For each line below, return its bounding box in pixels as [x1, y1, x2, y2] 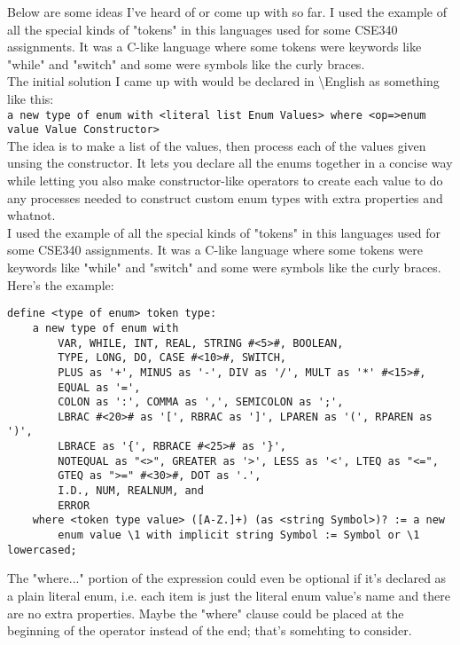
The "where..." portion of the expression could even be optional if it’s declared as [7, 569, 447, 587]
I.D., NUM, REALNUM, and [58, 484, 204, 498]
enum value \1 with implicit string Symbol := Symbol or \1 [58, 529, 420, 542]
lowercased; [7, 543, 77, 556]
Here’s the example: [7, 275, 114, 294]
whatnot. [7, 206, 56, 224]
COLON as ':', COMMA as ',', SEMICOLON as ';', [58, 396, 344, 409]
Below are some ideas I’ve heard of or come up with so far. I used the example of [7, 3, 448, 20]
